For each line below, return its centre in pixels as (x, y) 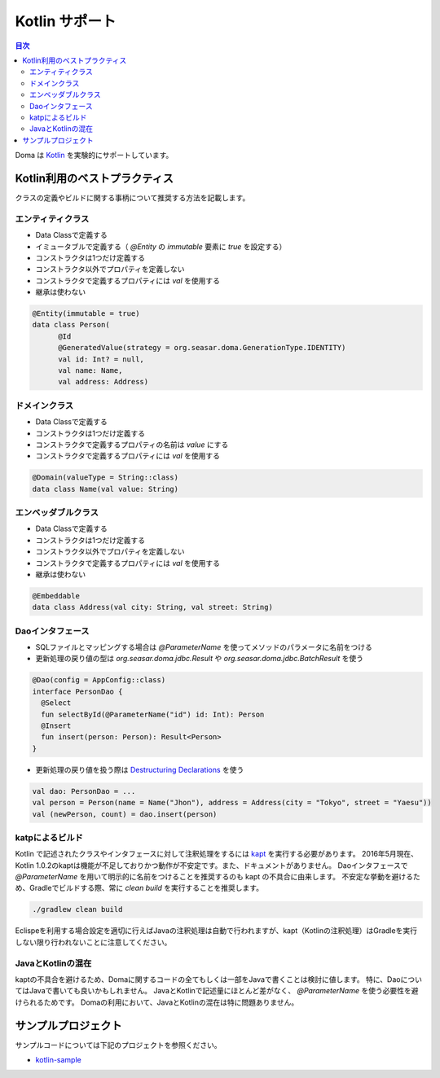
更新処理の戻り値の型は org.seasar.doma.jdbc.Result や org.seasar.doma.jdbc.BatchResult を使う (200, 659)
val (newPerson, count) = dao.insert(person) (125, 814)
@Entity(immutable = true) (86, 314)
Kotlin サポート (66, 21)
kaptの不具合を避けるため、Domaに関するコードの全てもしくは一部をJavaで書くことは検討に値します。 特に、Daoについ (219, 979)
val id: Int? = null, (101, 359)
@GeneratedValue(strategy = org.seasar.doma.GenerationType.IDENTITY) (202, 348)
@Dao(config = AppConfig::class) (99, 680)
